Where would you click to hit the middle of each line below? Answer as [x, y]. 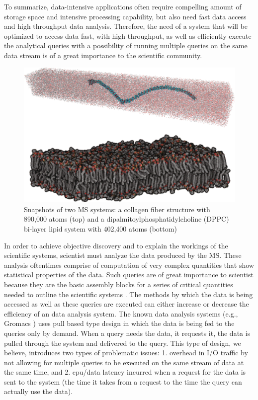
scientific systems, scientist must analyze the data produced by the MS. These [123, 255]
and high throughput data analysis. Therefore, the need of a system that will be [126, 26]
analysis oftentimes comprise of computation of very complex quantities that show [129, 265]
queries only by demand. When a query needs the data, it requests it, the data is [127, 333]
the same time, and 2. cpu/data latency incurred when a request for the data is [125, 372]
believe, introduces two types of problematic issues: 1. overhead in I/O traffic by [126, 353]
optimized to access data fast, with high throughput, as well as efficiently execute [128, 36]
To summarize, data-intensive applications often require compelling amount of [123, 6]
